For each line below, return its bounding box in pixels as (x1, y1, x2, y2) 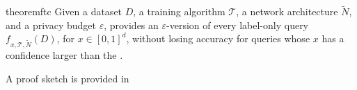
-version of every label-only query (166, 17, 309, 32)
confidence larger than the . (6, 48, 123, 62)
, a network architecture (236, 4, 338, 19)
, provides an (104, 17, 159, 32)
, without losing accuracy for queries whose (126, 31, 310, 46)
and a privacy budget (6, 17, 96, 32)
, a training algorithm (133, 4, 225, 19)
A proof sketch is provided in (6, 71, 129, 85)
